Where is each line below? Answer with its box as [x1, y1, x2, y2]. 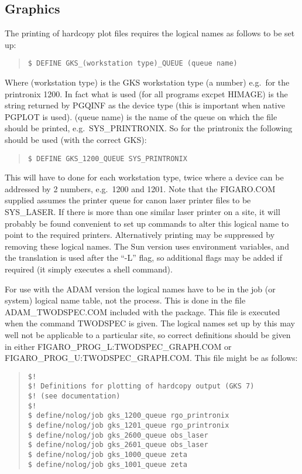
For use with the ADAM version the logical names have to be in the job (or [5, 282, 276, 295]
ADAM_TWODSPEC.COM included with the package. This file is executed [5, 305, 280, 318]
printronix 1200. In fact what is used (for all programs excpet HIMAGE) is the [5, 87, 288, 100]
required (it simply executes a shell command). [5, 263, 173, 275]
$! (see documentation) [28, 392, 121, 401]
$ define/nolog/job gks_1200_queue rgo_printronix [28, 411, 229, 420]
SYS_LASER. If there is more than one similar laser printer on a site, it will [5, 206, 280, 218]
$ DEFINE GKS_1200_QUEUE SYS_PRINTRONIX [28, 154, 187, 163]
